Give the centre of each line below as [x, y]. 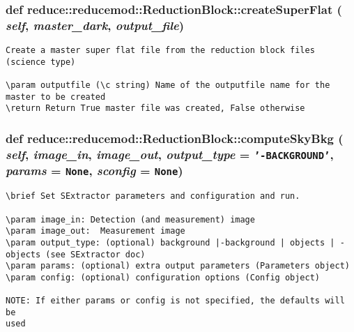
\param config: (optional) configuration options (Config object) [163, 277]
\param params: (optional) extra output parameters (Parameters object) [178, 266]
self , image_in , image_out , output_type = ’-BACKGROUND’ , [170, 154]
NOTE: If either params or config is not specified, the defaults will [175, 301]
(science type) [41, 62]
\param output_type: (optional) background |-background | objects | [170, 242]
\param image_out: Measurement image [95, 231]
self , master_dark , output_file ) [95, 25]
